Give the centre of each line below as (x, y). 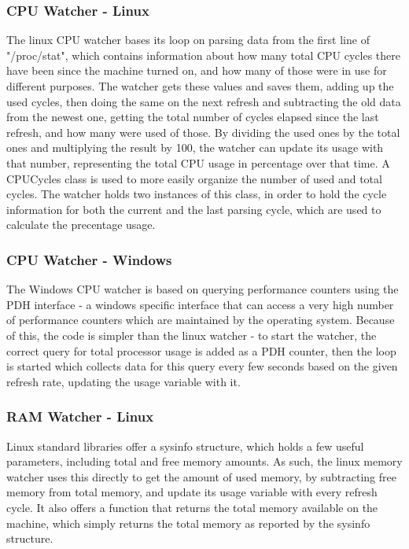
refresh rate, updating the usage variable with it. (123, 381)
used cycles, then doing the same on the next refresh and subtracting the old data (204, 101)
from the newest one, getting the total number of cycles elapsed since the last (193, 117)
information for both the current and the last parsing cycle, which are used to (194, 209)
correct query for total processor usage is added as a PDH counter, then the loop (201, 350)
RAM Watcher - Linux (80, 416)
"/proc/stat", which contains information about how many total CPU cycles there (204, 55)
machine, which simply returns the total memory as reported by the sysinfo (188, 523)
